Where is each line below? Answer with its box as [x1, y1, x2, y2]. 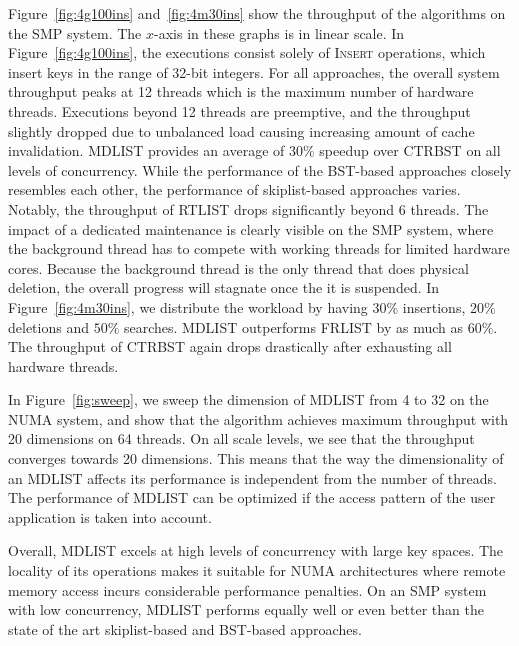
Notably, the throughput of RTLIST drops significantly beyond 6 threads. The [8, 198, 489, 219]
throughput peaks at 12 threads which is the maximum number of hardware [8, 81, 474, 102]
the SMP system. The [8, 22, 142, 43]
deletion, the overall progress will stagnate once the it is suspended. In [8, 277, 440, 298]
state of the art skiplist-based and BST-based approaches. [8, 618, 362, 639]
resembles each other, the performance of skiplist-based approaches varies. [8, 179, 461, 200]
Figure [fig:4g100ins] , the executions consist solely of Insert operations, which [8, 42, 486, 63]
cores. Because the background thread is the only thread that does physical [8, 257, 469, 278]
